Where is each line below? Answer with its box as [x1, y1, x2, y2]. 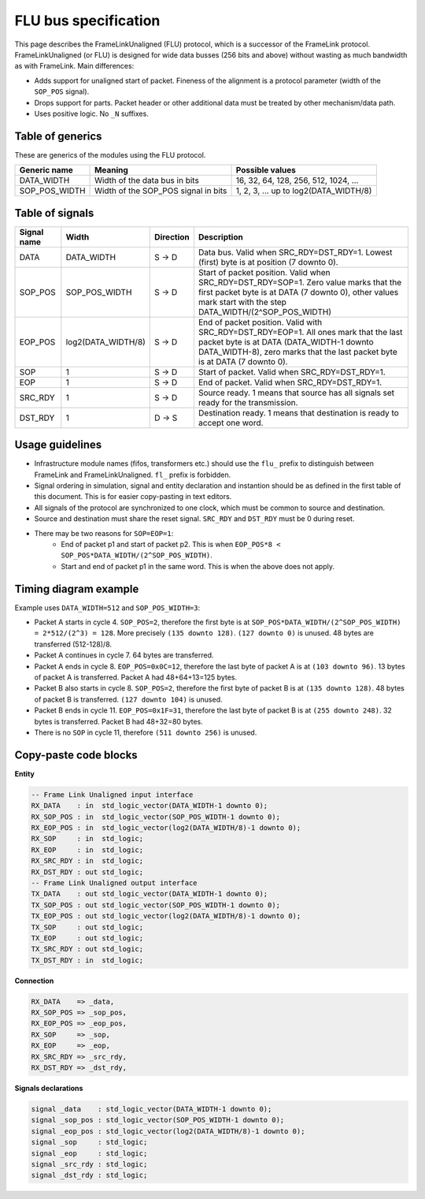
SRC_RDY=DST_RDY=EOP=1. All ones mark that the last [198, 326, 403, 337]
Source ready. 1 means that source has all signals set [198, 387, 395, 398]
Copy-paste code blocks [14, 748, 138, 761]
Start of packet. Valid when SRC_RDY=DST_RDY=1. [198, 367, 386, 378]
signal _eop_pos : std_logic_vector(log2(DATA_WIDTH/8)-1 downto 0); [31, 1126, 305, 1135]
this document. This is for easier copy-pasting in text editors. [34, 492, 232, 501]
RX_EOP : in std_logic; [31, 845, 144, 855]
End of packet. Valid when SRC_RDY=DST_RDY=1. [198, 377, 382, 388]
